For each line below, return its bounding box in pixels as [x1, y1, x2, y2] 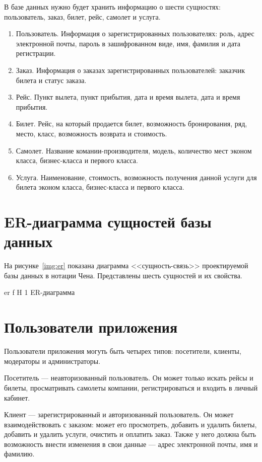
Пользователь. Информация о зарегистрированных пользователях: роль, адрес [16, 28, 254, 39]
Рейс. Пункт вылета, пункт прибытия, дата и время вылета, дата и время [16, 92, 240, 102]
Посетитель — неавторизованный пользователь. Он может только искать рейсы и [4, 372, 253, 383]
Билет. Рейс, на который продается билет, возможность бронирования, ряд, [16, 118, 247, 129]
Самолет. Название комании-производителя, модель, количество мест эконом [16, 145, 252, 156]
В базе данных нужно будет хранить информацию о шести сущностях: [4, 2, 221, 12]
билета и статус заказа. [16, 74, 87, 85]
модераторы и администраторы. [4, 355, 101, 366]
